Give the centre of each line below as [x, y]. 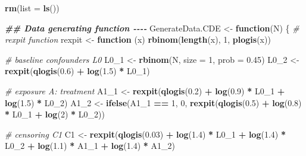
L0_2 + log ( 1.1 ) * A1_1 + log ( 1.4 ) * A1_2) [90, 146]
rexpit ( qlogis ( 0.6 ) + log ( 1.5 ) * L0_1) [77, 71]
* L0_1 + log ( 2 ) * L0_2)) [55, 114]
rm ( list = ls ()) [32, 8]
